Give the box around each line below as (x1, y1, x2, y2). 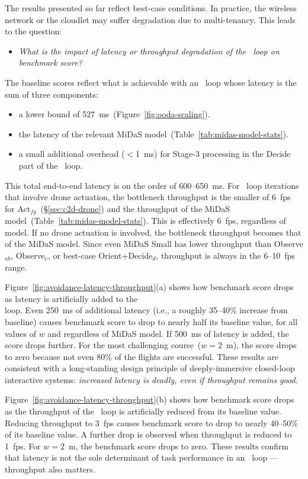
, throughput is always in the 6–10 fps (156, 249, 295, 261)
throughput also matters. (5, 463, 95, 475)
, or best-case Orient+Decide (47, 249, 153, 261)
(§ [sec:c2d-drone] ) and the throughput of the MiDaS (40, 202, 230, 214)
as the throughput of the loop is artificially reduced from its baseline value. (5, 405, 281, 417)
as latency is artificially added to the (5, 292, 138, 304)
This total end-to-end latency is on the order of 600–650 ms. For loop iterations (5, 179, 299, 191)
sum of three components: (5, 88, 98, 100)
